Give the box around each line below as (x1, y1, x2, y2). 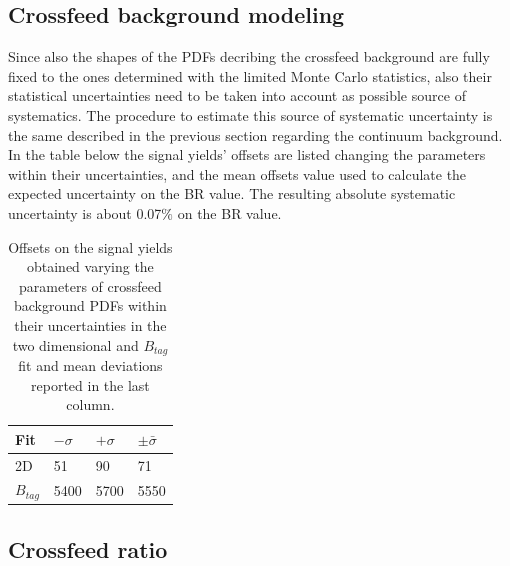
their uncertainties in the (14, 314, 167, 335)
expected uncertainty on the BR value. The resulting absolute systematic (8, 183, 456, 204)
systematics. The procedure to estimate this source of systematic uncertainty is (8, 104, 493, 125)
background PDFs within (14, 295, 167, 316)
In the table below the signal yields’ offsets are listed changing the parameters (8, 144, 486, 165)
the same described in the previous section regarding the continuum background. (8, 124, 503, 145)
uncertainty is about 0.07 (8, 202, 162, 223)
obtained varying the (27, 256, 154, 277)
